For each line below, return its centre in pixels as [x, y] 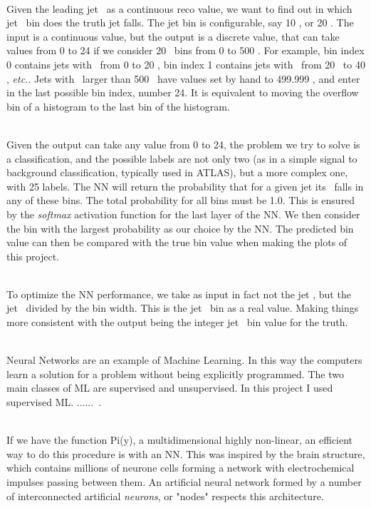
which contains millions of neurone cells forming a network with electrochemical [181, 468]
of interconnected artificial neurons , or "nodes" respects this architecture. [165, 496]
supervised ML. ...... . [54, 402]
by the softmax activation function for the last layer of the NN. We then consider [183, 214]
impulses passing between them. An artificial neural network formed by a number [184, 482]
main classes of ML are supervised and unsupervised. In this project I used [170, 388]
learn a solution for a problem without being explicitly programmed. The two [175, 374]
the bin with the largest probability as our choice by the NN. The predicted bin [180, 228]
